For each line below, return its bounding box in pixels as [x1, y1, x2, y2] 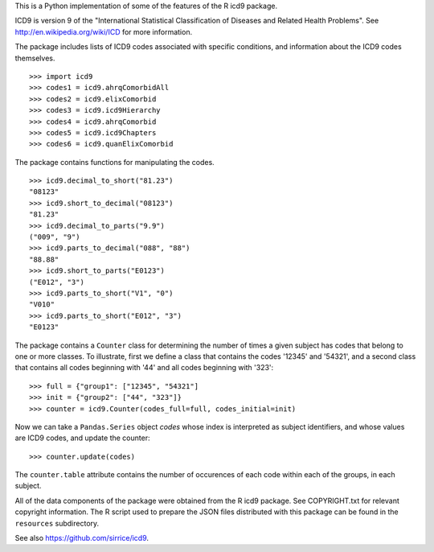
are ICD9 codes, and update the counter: [14, 433, 150, 443]
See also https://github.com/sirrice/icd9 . [14, 533, 149, 543]
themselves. [14, 53, 55, 63]
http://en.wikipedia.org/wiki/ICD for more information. [14, 27, 193, 36]
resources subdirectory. [14, 518, 100, 528]
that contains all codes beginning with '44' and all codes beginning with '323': [14, 363, 274, 373]
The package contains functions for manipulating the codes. [14, 157, 215, 167]
